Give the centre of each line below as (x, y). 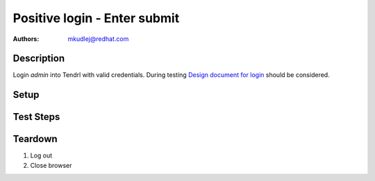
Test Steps (36, 117)
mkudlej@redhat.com (98, 39)
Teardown (35, 139)
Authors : (26, 39)
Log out (41, 155)
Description (39, 59)
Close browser (51, 165)
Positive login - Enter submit (96, 18)
